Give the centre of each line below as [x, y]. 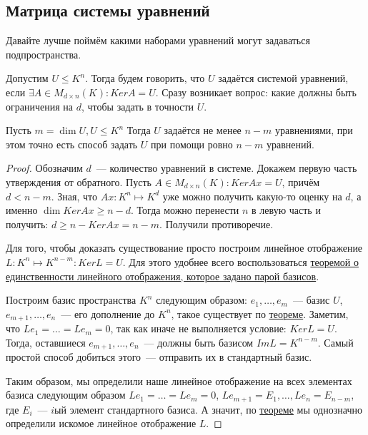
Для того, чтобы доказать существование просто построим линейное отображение [184, 248]
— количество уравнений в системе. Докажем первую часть [227, 168]
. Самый [335, 342]
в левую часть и [286, 210]
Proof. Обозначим [44, 168]
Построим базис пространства [71, 300]
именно [22, 210]
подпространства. [44, 54]
